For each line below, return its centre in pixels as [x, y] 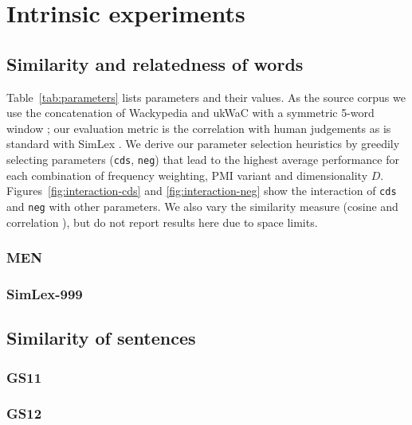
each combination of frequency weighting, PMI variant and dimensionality [187, 175]
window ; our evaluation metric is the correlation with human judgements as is [199, 128]
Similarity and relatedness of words [155, 63]
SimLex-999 [45, 293]
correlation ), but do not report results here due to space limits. [162, 222]
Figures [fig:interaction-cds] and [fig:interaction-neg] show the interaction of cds [202, 191]
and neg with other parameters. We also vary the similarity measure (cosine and [202, 206]
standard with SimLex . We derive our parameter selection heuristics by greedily [203, 144]
